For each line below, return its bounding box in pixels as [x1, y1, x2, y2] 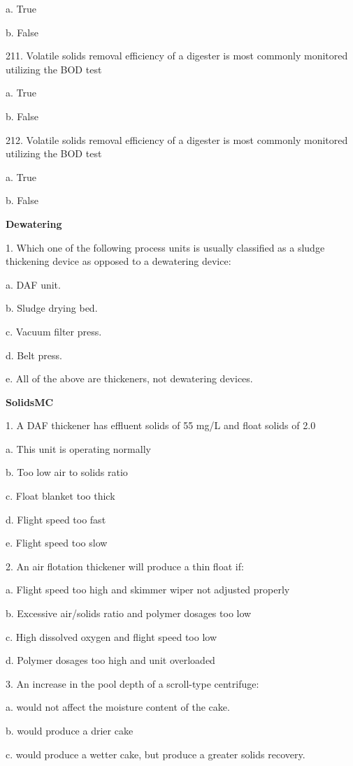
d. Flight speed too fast [6, 512, 106, 526]
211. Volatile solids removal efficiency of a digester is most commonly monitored [6, 48, 348, 63]
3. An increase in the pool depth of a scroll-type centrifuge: [6, 676, 259, 691]
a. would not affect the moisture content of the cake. [6, 700, 230, 714]
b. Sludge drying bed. [6, 301, 98, 315]
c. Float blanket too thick [6, 489, 115, 503]
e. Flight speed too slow [6, 535, 108, 550]
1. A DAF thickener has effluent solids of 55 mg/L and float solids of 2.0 [6, 418, 316, 433]
